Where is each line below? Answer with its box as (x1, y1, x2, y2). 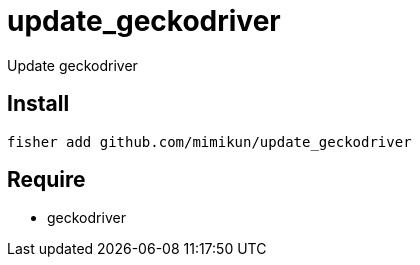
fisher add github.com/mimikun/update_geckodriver (7, 133, 412, 150)
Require (7, 167, 86, 193)
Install (7, 91, 70, 117)
